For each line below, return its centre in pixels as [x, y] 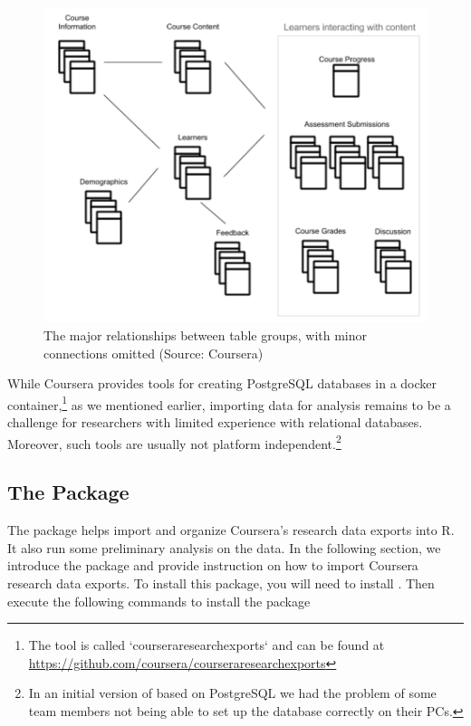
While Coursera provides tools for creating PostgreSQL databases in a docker [222, 383]
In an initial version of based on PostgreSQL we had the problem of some [232, 693]
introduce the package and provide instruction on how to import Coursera [213, 565]
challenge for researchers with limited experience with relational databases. [215, 422]
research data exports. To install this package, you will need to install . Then [221, 583]
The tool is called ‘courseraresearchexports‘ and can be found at [207, 645]
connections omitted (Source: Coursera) [154, 353]
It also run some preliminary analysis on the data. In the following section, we [224, 547]
